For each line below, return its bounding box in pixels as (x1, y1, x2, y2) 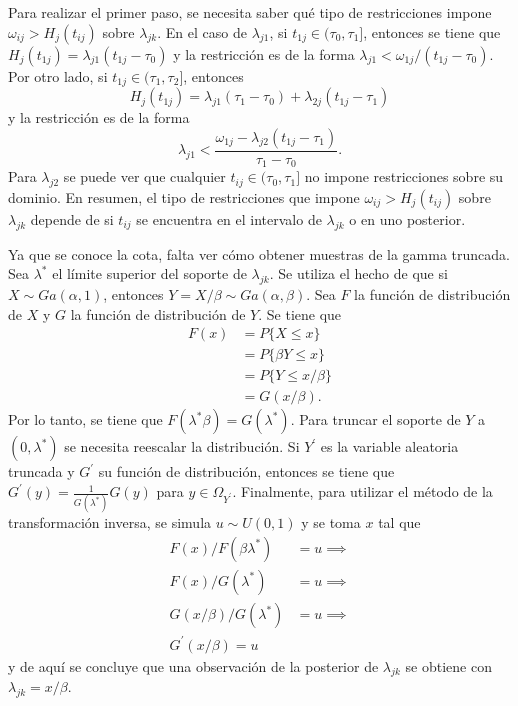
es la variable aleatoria (320, 436, 459, 457)
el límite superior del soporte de (52, 263, 247, 284)
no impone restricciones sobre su (304, 166, 504, 187)
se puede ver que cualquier (63, 166, 226, 187)
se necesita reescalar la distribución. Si (64, 436, 300, 457)
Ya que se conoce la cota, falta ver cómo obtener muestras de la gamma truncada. (8, 243, 510, 264)
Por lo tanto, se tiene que (8, 409, 163, 430)
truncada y (8, 461, 75, 482)
